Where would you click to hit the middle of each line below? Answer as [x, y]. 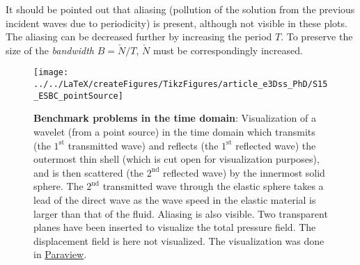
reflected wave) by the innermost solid [244, 172]
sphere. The [58, 186]
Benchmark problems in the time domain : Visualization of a [175, 118]
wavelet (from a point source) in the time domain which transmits [174, 131]
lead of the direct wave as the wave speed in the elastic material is [175, 199]
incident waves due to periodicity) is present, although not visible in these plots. [177, 23]
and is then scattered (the [89, 172]
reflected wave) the [276, 145]
